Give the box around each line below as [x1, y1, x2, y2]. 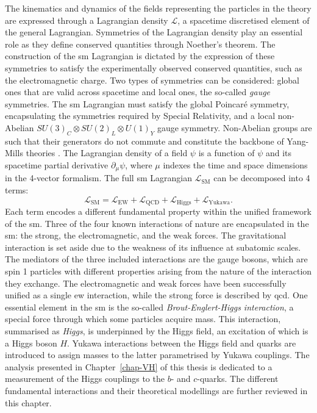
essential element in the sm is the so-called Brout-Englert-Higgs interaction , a [5, 300, 294, 313]
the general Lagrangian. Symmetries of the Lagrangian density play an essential [5, 26, 303, 38]
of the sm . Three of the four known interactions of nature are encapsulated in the [5, 217, 309, 229]
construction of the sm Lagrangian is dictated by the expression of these [5, 49, 275, 62]
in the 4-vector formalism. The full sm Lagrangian [5, 171, 192, 184]
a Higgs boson [5, 336, 57, 349]
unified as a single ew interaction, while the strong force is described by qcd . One [5, 289, 308, 301]
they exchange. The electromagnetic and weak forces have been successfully [5, 276, 287, 289]
